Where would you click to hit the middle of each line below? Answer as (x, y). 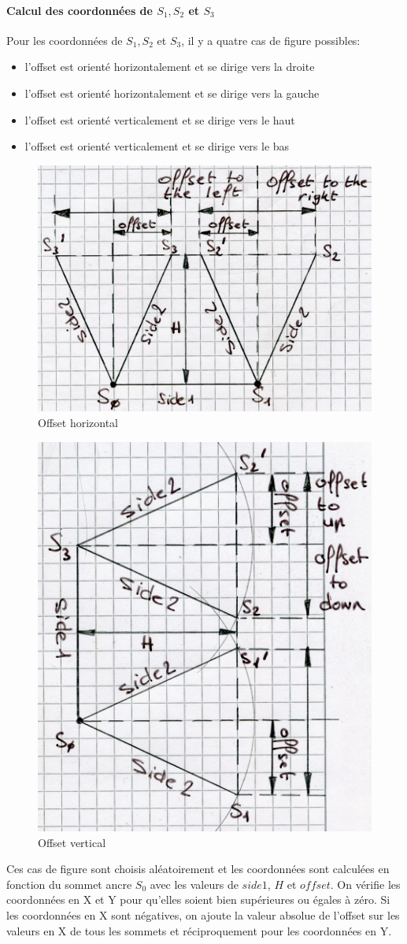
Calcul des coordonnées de (80, 10)
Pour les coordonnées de (65, 40)
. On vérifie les (365, 884)
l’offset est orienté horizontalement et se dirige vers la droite (170, 67)
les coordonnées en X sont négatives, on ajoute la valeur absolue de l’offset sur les (203, 915)
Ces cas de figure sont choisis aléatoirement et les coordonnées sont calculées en (198, 869)
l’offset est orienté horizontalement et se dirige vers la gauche (172, 93)
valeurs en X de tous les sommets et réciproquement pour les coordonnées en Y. (199, 930)
